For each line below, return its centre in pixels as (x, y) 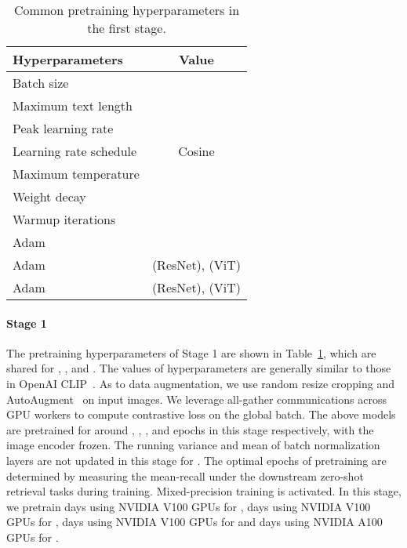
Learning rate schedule (75, 151)
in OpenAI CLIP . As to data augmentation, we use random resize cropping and (201, 383)
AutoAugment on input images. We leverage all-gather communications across (196, 399)
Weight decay (49, 196)
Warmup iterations (64, 219)
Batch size (41, 83)
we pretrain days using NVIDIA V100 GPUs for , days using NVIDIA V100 (189, 506)
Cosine (196, 151)
